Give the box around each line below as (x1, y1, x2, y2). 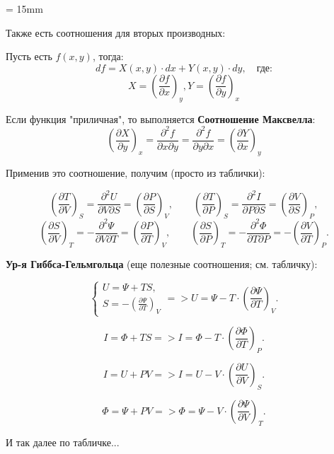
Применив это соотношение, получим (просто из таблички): (6, 165, 265, 180)
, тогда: (92, 49, 124, 64)
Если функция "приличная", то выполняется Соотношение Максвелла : (6, 111, 316, 126)
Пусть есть (6, 49, 52, 64)
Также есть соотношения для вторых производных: (6, 25, 226, 40)
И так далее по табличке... (6, 435, 120, 450)
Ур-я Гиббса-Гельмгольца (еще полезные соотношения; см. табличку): (6, 257, 318, 272)
